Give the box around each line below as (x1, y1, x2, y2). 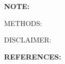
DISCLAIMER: (4, 34, 51, 45)
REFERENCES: (4, 51, 61, 61)
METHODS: (4, 17, 42, 28)
